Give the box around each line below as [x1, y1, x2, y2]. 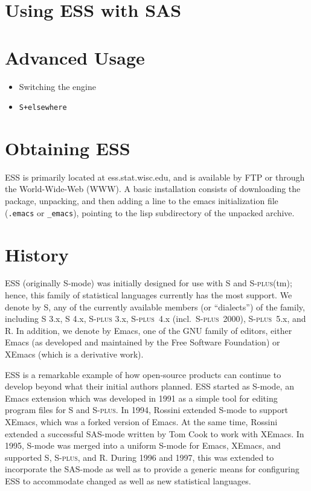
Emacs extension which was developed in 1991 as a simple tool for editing [5, 391, 278, 404]
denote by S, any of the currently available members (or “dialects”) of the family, [5, 300, 305, 313]
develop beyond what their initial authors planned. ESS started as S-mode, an [5, 380, 294, 393]
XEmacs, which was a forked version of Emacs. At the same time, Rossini [5, 415, 278, 428]
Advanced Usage [5, 45, 145, 69]
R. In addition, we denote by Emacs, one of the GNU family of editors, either [5, 324, 292, 336]
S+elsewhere [19, 103, 67, 112]
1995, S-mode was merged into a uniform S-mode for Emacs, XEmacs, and [5, 439, 281, 452]
